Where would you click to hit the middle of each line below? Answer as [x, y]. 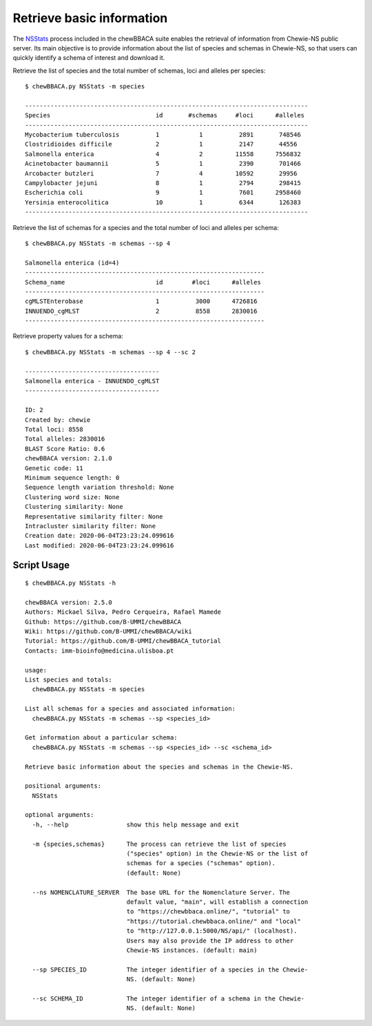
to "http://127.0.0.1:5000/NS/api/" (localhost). [212, 931]
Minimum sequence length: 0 [72, 477]
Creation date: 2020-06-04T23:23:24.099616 [100, 536]
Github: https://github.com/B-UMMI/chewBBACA [103, 622]
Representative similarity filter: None [94, 516]
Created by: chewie [58, 420]
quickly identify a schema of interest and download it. [89, 58]
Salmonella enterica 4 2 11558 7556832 [163, 154]
